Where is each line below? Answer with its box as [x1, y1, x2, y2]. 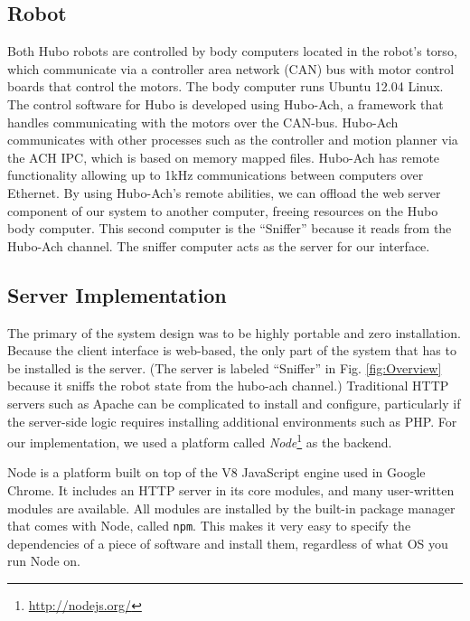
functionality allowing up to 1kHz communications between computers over [7, 165, 424, 184]
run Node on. [7, 551, 80, 570]
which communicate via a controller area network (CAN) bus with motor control [7, 59, 455, 78]
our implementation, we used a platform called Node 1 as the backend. [7, 430, 392, 451]
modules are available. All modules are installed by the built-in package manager [7, 498, 456, 517]
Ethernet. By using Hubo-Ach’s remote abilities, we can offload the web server [7, 183, 441, 202]
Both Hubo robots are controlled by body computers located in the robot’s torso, [7, 42, 457, 61]
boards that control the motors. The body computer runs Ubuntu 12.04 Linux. [7, 77, 444, 96]
